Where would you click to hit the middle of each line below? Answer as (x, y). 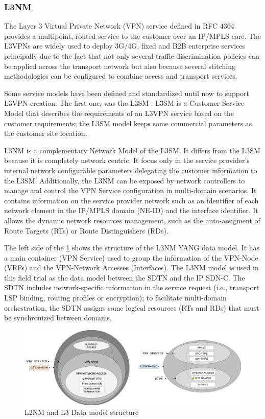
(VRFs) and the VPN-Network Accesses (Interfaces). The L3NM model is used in (131, 267)
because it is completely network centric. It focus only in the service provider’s (127, 160)
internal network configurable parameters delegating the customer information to (131, 170)
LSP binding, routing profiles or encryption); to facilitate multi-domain (115, 298)
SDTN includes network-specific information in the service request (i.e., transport (132, 287)
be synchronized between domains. (58, 318)
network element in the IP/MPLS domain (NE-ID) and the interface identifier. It (131, 210)
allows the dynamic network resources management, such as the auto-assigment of (132, 220)
